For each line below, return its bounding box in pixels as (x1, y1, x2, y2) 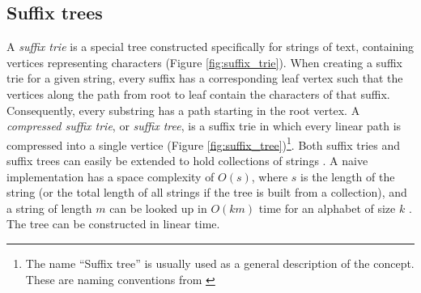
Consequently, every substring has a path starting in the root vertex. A (6, 101, 360, 118)
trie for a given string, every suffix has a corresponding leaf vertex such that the (6, 70, 403, 87)
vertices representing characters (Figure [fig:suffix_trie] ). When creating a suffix (6, 53, 402, 70)
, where (251, 168, 288, 185)
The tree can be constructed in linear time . (6, 215, 220, 232)
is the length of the (300, 168, 395, 185)
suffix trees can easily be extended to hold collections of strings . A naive (6, 152, 368, 169)
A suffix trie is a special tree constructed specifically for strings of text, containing (6, 38, 415, 55)
